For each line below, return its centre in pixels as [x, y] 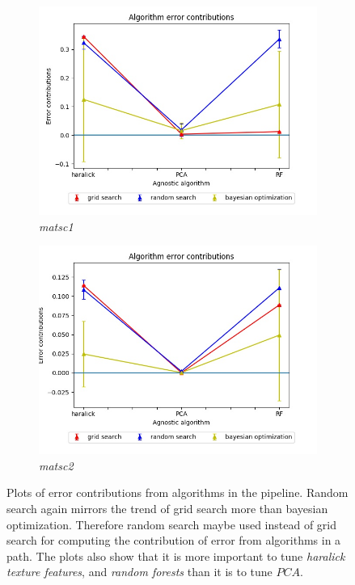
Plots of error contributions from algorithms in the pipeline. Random [177, 492]
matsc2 [56, 465]
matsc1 [56, 226]
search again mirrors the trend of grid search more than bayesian [167, 508]
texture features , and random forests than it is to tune [139, 572]
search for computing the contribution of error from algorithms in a [174, 540]
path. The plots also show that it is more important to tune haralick [176, 556]
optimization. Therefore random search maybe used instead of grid [171, 524]
